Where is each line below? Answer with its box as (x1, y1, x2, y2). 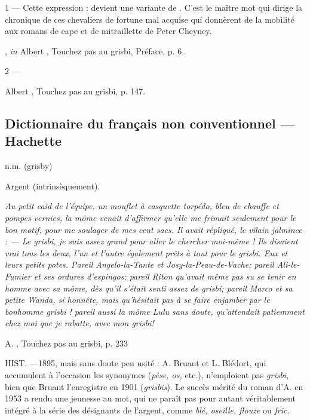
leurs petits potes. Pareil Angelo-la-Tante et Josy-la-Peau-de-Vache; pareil (5, 258, 274, 271)
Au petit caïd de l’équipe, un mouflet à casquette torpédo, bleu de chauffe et (5, 200, 279, 212)
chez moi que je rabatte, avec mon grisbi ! (5, 317, 154, 329)
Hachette (5, 131, 62, 150)
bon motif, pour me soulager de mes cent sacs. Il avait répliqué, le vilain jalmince (5, 223, 302, 235)
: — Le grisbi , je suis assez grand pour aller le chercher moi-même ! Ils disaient (5, 235, 298, 247)
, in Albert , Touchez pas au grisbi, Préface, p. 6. (5, 44, 185, 57)
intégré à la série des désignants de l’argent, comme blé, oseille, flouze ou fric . (5, 403, 290, 416)
